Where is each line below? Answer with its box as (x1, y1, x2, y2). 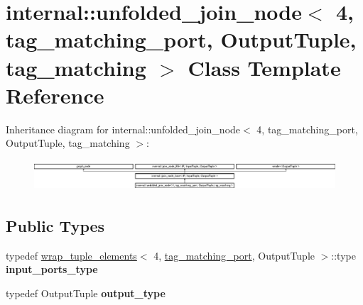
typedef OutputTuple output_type (6, 285, 166, 300)
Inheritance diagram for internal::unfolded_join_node (6, 121, 241, 136)
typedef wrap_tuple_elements (6, 248, 137, 262)
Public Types (6, 214, 105, 236)
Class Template (188, 52, 341, 82)
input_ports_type (6, 262, 98, 277)
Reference (6, 80, 104, 109)
